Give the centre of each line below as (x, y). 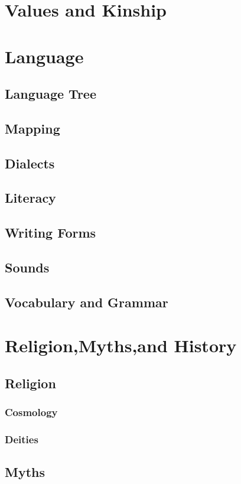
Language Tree (51, 94)
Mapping (32, 128)
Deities (22, 439)
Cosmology (31, 412)
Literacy (30, 198)
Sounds (27, 267)
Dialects (30, 163)
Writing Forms (51, 233)
